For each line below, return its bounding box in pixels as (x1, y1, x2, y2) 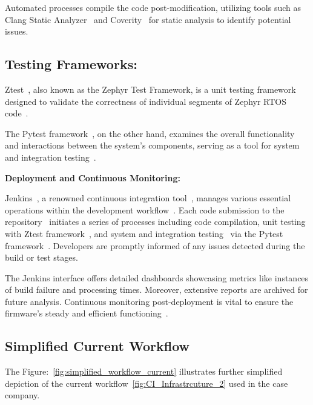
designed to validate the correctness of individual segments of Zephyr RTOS (5, 95, 287, 107)
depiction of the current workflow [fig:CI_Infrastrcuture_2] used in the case (5, 377, 288, 389)
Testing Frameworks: (5, 55, 137, 73)
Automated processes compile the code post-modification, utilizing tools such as (5, 1, 301, 13)
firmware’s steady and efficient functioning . (5, 307, 168, 320)
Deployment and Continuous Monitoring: (5, 171, 180, 184)
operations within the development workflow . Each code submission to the (5, 203, 285, 216)
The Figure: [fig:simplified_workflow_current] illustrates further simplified (5, 365, 283, 378)
